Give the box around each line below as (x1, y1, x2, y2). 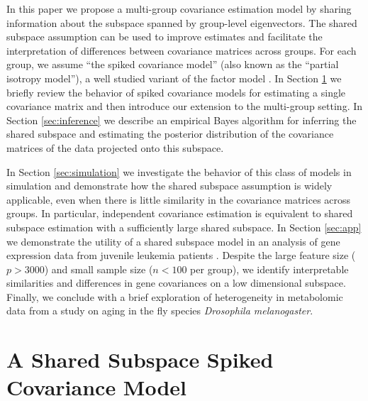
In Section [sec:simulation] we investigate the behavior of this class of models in (6, 164, 352, 179)
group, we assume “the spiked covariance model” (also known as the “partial (6, 57, 339, 72)
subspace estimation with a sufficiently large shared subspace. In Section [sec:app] (6, 219, 362, 234)
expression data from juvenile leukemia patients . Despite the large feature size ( (6, 248, 356, 263)
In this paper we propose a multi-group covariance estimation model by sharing (6, 1, 352, 16)
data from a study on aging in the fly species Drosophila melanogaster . (6, 303, 313, 318)
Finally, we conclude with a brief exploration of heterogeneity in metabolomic (6, 289, 343, 304)
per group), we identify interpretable (190, 261, 349, 276)
